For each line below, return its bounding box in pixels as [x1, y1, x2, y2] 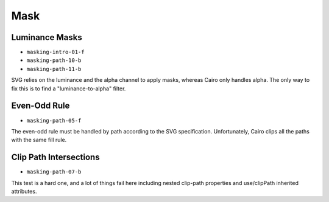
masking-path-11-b [26, 66, 82, 72]
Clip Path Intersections [11, 152, 100, 163]
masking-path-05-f [26, 117, 82, 124]
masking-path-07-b [26, 169, 82, 175]
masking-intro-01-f [26, 49, 85, 56]
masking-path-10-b [26, 57, 82, 64]
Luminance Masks [11, 32, 82, 42]
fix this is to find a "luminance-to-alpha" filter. [11, 85, 126, 92]
